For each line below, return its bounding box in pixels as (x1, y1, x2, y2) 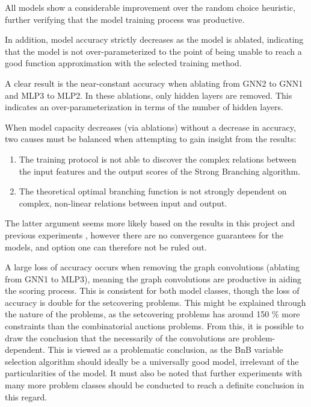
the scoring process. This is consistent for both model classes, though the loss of (5, 284, 300, 297)
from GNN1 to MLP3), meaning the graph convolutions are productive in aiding (5, 272, 302, 285)
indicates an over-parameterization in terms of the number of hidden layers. (5, 101, 283, 113)
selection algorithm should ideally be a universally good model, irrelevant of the (5, 355, 299, 367)
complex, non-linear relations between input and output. (19, 196, 227, 209)
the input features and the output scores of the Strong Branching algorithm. (19, 164, 301, 177)
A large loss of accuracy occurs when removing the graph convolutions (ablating (5, 261, 300, 273)
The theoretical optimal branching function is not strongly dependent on (19, 185, 287, 197)
